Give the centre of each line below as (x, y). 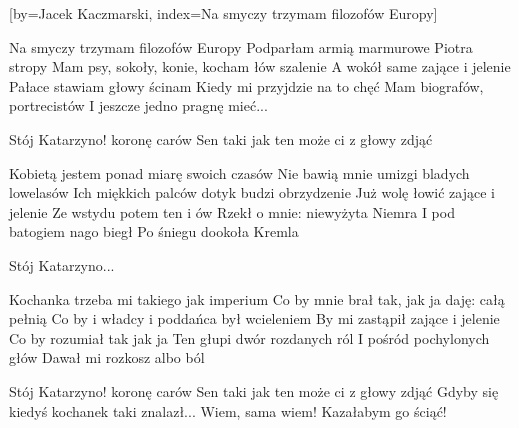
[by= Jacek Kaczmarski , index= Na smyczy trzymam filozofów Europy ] (223, 13)
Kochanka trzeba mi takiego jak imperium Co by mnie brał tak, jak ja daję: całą (257, 298)
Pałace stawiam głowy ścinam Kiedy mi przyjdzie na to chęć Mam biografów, (246, 85)
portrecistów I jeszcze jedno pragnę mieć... (138, 105)
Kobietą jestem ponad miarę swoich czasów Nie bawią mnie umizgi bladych (239, 172)
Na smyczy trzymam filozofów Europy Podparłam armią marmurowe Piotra (241, 46)
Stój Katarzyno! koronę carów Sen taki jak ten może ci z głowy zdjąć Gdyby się (254, 390)
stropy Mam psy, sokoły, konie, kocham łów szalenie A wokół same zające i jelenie (260, 66)
